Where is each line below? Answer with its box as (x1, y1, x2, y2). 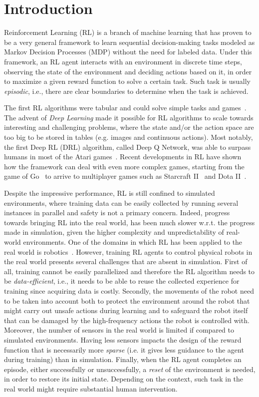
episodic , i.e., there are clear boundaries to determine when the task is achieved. (4, 85, 249, 96)
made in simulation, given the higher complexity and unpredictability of (4, 227, 224, 237)
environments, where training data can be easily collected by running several (4, 197, 239, 208)
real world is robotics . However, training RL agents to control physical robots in (4, 246, 253, 257)
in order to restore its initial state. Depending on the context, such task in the (4, 374, 244, 384)
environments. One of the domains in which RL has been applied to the (23, 237, 243, 247)
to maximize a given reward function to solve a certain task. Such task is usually (4, 76, 251, 86)
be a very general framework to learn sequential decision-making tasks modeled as (4, 36, 255, 47)
